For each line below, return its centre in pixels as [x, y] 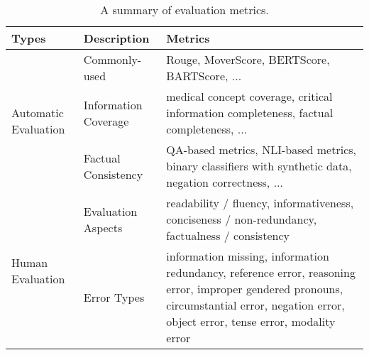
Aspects [103, 227]
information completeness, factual [250, 113]
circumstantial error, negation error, [255, 305]
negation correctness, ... [225, 182]
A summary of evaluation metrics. [184, 10]
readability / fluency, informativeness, [260, 203]
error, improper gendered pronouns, [255, 289]
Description [116, 38]
